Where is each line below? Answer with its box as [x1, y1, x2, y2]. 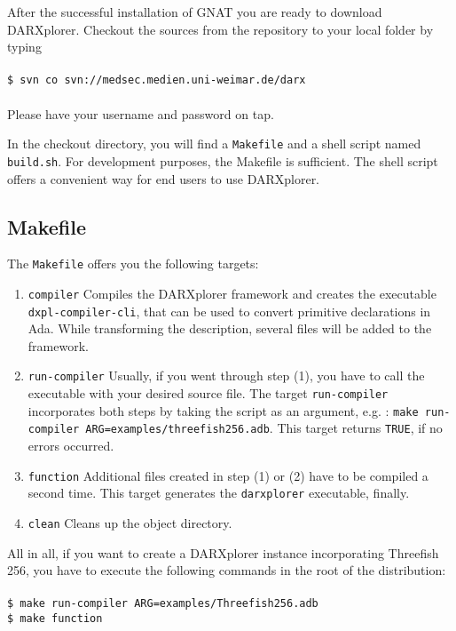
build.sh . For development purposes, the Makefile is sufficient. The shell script [7, 151, 438, 170]
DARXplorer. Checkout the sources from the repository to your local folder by [7, 20, 434, 38]
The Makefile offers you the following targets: [7, 254, 259, 273]
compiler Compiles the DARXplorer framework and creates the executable [28, 284, 436, 302]
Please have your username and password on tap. [7, 104, 274, 123]
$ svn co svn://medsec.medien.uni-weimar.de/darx [7, 74, 306, 87]
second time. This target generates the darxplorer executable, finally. [28, 483, 410, 502]
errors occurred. [28, 436, 114, 455]
